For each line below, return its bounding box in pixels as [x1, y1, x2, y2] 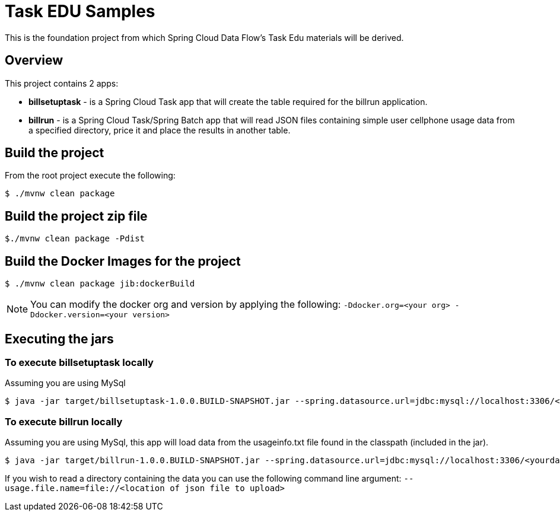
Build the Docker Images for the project [5, 253, 241, 269]
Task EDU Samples [5, 1, 155, 21]
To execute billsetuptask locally [5, 356, 154, 368]
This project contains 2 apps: [5, 78, 119, 88]
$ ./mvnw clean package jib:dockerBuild [5, 279, 195, 289]
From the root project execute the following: [5, 170, 176, 181]
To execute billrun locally [5, 415, 123, 428]
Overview [5, 53, 63, 68]
